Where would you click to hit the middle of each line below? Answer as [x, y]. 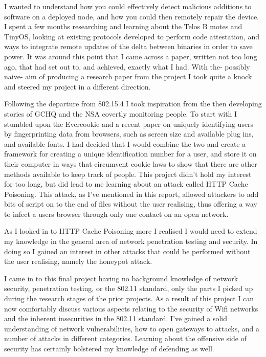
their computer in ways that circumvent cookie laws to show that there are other [131, 163]
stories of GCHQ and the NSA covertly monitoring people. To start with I [121, 113]
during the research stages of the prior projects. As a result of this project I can [129, 298]
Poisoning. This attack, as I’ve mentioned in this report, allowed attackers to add [131, 194]
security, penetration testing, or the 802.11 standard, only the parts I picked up [129, 288]
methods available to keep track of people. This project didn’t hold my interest [128, 174]
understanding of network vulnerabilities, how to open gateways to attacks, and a [132, 328]
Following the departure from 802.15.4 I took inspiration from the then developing [133, 104]
